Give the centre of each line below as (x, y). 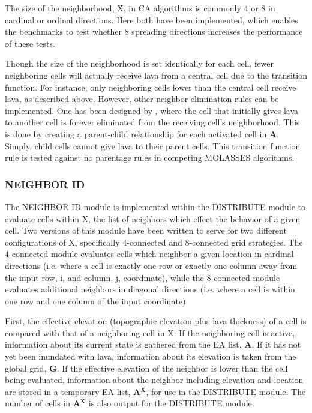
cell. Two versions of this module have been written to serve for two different (146, 230)
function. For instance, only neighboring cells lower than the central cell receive (151, 87)
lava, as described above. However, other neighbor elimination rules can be (142, 99)
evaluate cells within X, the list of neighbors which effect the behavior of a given (153, 218)
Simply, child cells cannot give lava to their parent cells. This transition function (153, 146)
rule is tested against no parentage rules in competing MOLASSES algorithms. (150, 158)
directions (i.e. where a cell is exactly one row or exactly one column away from (151, 265)
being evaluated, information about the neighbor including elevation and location (154, 380)
